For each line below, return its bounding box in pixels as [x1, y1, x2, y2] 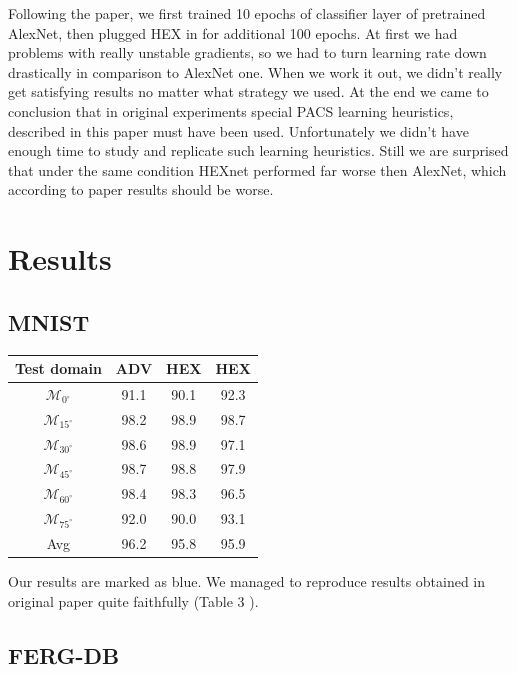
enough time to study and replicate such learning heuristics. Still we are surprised [8, 140, 509, 161]
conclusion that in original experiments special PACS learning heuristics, [8, 100, 454, 121]
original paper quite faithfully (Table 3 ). [8, 590, 259, 611]
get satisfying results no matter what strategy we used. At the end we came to [8, 81, 489, 102]
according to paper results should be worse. [8, 179, 274, 200]
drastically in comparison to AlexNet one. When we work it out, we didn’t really [8, 61, 503, 82]
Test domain [15, 358, 102, 379]
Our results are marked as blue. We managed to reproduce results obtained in [8, 571, 486, 592]
